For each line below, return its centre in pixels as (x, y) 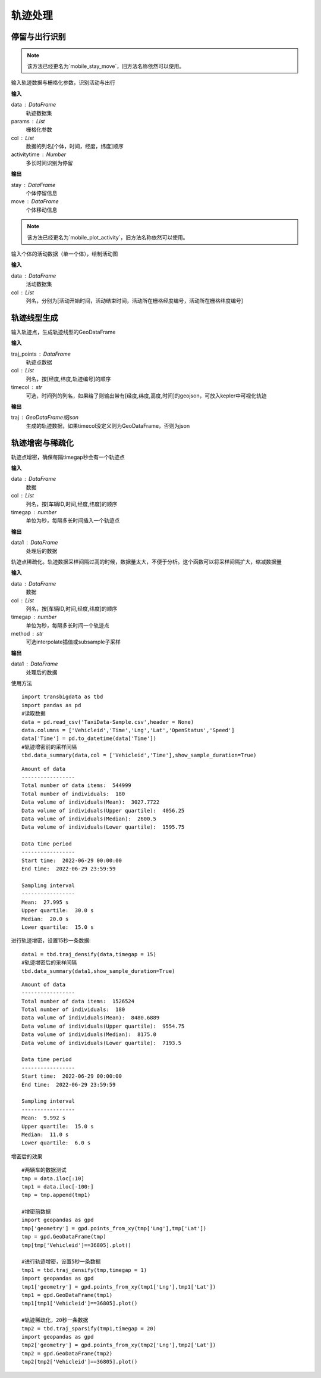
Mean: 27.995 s (45, 902)
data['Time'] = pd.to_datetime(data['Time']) (89, 738)
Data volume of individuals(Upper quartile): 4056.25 (103, 811)
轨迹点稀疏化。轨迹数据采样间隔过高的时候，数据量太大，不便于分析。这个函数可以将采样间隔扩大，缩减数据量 (146, 562)
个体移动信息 (42, 210)
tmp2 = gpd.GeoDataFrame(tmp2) (67, 1353)
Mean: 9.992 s (44, 1118)
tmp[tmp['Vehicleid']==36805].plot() (77, 1245)
